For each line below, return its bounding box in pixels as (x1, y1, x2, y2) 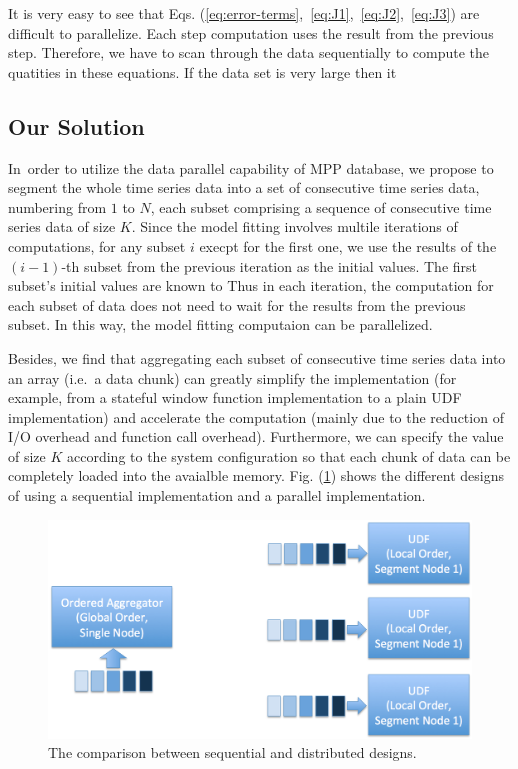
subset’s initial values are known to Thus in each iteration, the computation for (8, 275, 494, 296)
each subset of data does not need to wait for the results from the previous (8, 294, 466, 315)
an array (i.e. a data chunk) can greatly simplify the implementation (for (8, 367, 457, 388)
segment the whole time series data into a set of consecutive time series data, (8, 177, 480, 198)
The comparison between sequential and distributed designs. (48, 742, 417, 763)
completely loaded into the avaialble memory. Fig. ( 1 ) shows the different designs (8, 465, 505, 486)
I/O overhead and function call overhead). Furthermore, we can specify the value (8, 426, 504, 447)
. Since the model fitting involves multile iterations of (131, 216, 458, 237)
